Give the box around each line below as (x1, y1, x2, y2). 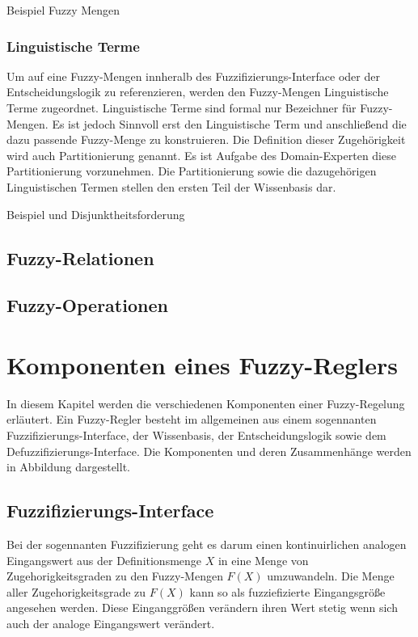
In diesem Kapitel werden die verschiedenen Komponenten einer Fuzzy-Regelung (6, 394, 405, 411)
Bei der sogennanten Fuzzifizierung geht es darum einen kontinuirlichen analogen (6, 536, 407, 553)
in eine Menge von (217, 551, 309, 568)
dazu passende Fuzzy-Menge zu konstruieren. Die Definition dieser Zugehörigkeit (6, 131, 406, 148)
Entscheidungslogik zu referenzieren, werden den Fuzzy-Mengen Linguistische (6, 83, 389, 100)
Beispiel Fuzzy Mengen (6, 2, 120, 18)
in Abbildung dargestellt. (6, 458, 130, 475)
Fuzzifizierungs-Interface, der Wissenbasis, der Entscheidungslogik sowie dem (6, 427, 386, 444)
